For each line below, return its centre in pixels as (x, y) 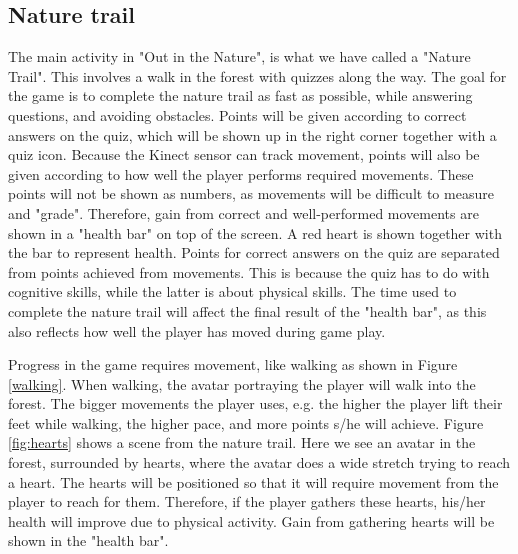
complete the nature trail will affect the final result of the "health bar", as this (247, 310)
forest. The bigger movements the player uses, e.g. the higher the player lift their (255, 403)
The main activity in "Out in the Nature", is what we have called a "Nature (239, 56)
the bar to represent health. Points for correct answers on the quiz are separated (254, 252)
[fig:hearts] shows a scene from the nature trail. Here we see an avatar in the (242, 442)
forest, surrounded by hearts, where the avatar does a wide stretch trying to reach (259, 462)
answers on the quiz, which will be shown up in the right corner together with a (252, 134)
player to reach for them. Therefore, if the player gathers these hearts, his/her (247, 501)
